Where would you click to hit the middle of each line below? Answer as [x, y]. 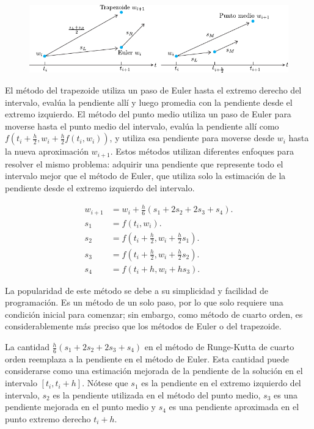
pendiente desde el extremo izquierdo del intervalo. [100, 187]
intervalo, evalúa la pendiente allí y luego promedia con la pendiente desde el [149, 102]
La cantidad [27, 347]
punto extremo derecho [48, 418]
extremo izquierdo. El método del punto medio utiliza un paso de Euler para [148, 114]
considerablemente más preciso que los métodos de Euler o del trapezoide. [143, 326]
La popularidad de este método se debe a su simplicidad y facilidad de [137, 290]
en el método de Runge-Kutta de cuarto [219, 347]
